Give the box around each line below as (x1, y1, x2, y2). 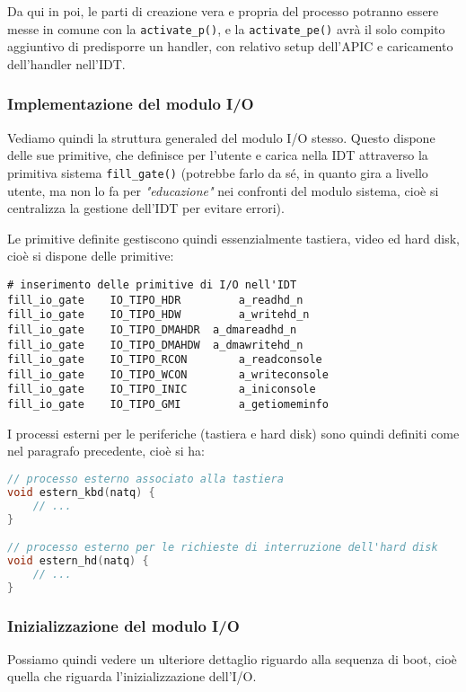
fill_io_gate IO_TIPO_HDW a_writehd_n (7, 308, 310, 322)
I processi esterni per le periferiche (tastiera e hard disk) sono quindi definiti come (7, 423, 460, 442)
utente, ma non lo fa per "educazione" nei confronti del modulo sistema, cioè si (7, 181, 439, 200)
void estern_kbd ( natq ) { (7, 485, 155, 499)
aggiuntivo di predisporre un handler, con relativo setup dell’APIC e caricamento (7, 37, 453, 56)
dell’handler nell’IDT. (7, 54, 126, 73)
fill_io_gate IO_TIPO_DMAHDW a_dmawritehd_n (7, 338, 303, 351)
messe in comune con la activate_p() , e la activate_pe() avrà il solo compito (7, 19, 445, 38)
